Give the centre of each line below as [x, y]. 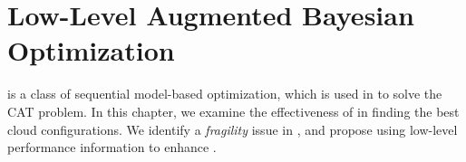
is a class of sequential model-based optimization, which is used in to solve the [225, 94]
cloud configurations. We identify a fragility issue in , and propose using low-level [233, 129]
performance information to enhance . [112, 147]
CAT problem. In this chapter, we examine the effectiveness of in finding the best [233, 111]
